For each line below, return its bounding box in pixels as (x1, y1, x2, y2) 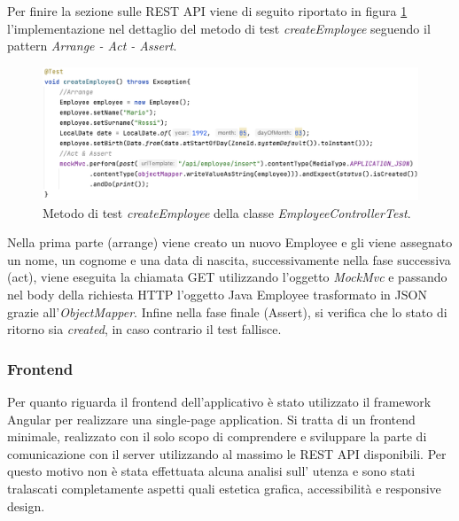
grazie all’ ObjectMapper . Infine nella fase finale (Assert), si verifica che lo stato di (7, 302, 447, 321)
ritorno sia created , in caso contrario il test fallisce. (7, 320, 282, 338)
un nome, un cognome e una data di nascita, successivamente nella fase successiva (7, 250, 451, 268)
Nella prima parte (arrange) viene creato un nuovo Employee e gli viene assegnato (7, 233, 453, 252)
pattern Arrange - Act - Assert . (7, 36, 177, 55)
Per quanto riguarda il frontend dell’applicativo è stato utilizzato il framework (7, 393, 432, 411)
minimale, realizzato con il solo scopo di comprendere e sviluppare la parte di (7, 427, 427, 446)
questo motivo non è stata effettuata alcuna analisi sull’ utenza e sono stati (7, 462, 416, 480)
